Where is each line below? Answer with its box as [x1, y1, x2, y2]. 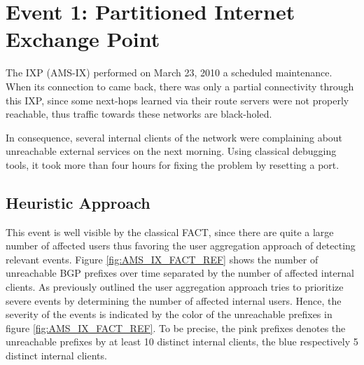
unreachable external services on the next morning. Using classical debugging [6, 144, 337, 158]
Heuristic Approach [6, 191, 150, 213]
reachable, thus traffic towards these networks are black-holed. [6, 106, 272, 121]
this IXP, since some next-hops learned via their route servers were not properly [6, 92, 349, 107]
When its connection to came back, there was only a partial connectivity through [6, 78, 354, 93]
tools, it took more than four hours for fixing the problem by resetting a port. [6, 157, 339, 172]
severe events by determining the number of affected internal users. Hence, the [6, 293, 342, 308]
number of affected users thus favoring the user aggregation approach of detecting [6, 238, 356, 253]
